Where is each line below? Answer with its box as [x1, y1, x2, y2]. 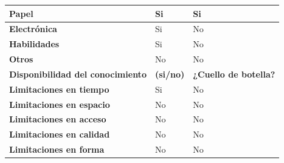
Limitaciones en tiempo [9, 82, 109, 95]
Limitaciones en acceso [9, 113, 106, 125]
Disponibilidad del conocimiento [9, 67, 147, 80]
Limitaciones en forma [9, 143, 105, 156]
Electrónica [9, 22, 57, 35]
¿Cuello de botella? [193, 67, 275, 80]
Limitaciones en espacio [9, 98, 110, 110]
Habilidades [9, 38, 60, 50]
